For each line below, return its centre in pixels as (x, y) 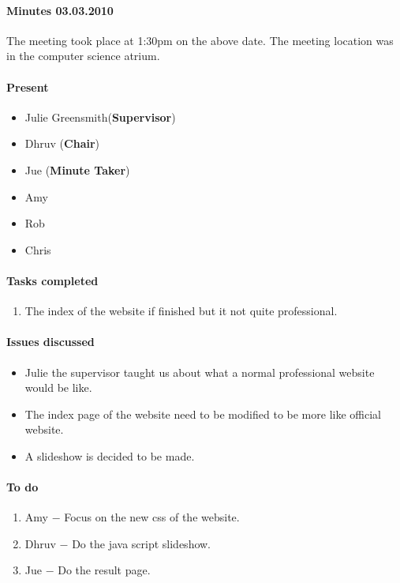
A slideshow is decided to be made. (110, 455)
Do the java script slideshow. (142, 543)
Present (28, 87)
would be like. (58, 387)
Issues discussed (50, 342)
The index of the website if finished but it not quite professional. (181, 311)
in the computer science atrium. (83, 56)
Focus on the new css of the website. (152, 517)
